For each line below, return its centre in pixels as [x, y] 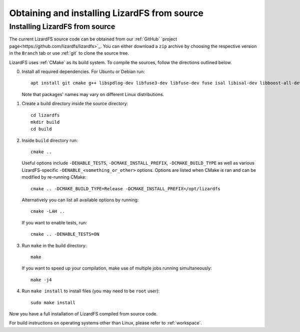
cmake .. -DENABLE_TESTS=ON [65, 234]
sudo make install [53, 302]
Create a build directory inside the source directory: [75, 104]
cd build [41, 129]
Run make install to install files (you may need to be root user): [91, 291]
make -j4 [41, 280]
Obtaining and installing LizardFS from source [106, 13]
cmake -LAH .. [48, 211]
